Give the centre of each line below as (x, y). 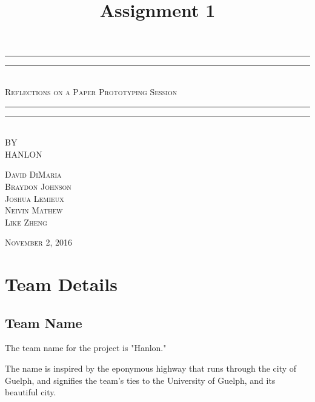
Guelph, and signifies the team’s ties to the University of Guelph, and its (140, 380)
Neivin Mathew (34, 210)
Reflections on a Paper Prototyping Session (91, 91)
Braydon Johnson (38, 186)
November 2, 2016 (38, 242)
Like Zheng (26, 222)
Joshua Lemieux (35, 198)
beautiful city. (31, 392)
